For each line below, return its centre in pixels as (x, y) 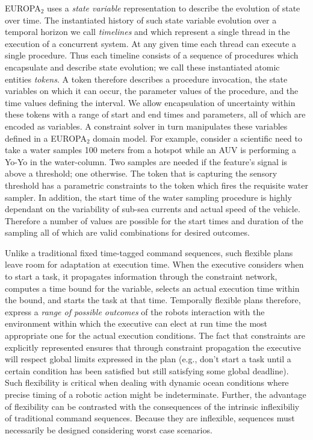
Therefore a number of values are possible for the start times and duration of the (154, 220)
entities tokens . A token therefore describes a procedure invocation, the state (146, 79)
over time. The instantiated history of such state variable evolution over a (141, 20)
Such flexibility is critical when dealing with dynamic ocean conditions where (147, 382)
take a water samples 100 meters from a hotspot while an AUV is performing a (150, 150)
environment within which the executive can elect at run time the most (136, 323)
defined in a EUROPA (46, 138)
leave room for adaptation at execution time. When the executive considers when (154, 264)
